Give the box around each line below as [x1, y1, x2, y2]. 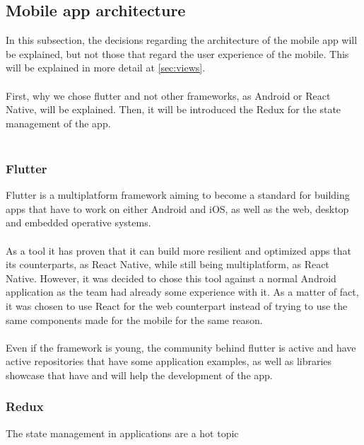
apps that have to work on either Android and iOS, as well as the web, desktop [6, 201, 349, 216]
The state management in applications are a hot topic [6, 425, 239, 440]
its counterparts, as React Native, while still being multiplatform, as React [6, 257, 329, 272]
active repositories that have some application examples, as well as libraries [6, 354, 332, 369]
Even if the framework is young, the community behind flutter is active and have [6, 340, 356, 354]
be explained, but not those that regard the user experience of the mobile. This [6, 46, 349, 61]
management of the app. [6, 115, 111, 130]
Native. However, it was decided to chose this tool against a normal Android [6, 270, 336, 285]
